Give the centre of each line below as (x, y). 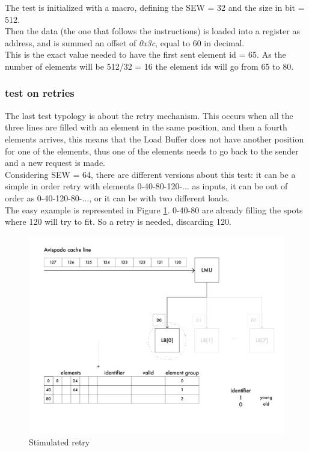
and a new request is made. (55, 163)
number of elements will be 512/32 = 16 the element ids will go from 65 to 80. (149, 66)
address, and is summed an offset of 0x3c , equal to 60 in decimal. (125, 42)
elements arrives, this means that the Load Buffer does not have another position (154, 139)
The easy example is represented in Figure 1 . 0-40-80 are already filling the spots (154, 209)
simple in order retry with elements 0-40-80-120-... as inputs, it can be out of (146, 186)
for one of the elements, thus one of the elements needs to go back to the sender (152, 151)
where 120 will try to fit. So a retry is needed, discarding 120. (118, 221)
